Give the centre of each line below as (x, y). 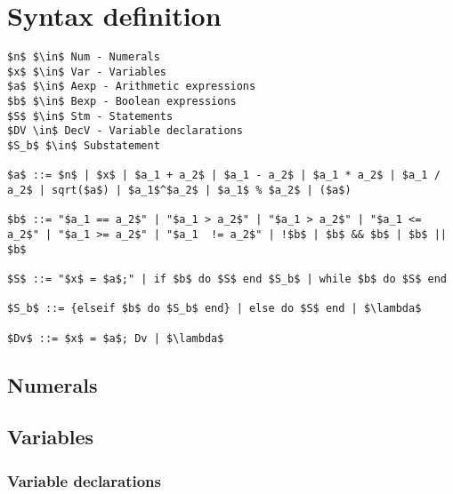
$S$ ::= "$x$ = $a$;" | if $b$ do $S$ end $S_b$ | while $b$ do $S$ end (227, 279)
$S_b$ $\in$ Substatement (84, 146)
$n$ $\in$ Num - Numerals (84, 57)
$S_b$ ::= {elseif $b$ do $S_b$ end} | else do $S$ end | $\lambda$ (214, 309)
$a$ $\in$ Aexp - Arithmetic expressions (132, 87)
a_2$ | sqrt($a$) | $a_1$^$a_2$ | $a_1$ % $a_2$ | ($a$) (179, 191)
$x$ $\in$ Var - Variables (87, 72)
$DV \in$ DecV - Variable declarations (125, 131)
